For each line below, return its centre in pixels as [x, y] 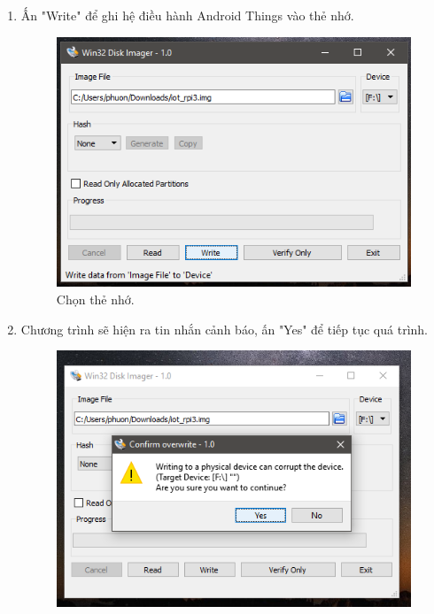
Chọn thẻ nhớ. [95, 299]
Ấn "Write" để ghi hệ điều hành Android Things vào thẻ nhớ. [187, 15]
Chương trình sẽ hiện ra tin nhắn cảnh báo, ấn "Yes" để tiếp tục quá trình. [224, 329]
